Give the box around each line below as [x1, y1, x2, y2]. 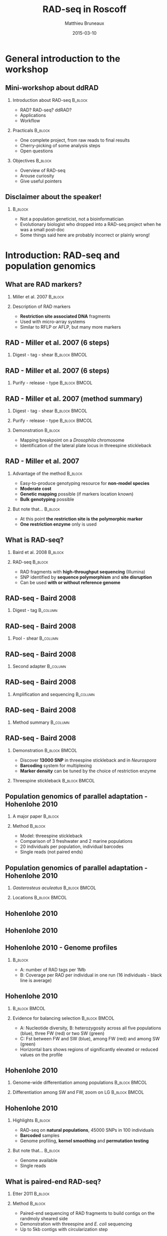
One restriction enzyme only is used [20, 521, 97, 527]
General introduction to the [5, 53, 121, 64]
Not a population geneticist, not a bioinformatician [20, 216, 124, 222]
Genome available [20, 1157, 58, 1163]
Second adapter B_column [12, 663, 66, 669]
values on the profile [20, 1052, 63, 1058]
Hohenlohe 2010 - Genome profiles [5, 944, 117, 952]
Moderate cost [20, 485, 52, 491]
